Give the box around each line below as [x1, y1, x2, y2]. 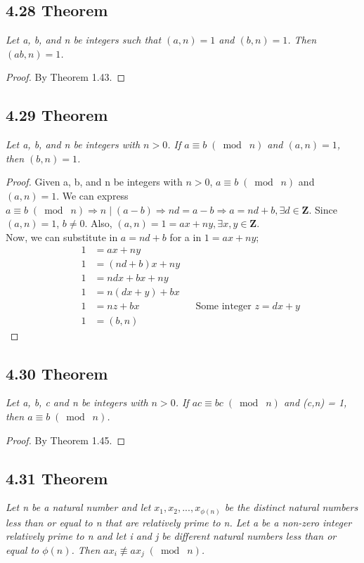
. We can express [56, 188, 129, 202]
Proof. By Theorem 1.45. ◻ [6, 432, 126, 447]
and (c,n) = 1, [283, 395, 347, 410]
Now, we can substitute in [6, 229, 118, 244]
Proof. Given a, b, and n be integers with [6, 174, 183, 189]
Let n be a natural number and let [6, 500, 151, 515]
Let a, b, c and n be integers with [6, 395, 148, 410]
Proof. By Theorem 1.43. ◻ [6, 70, 126, 84]
